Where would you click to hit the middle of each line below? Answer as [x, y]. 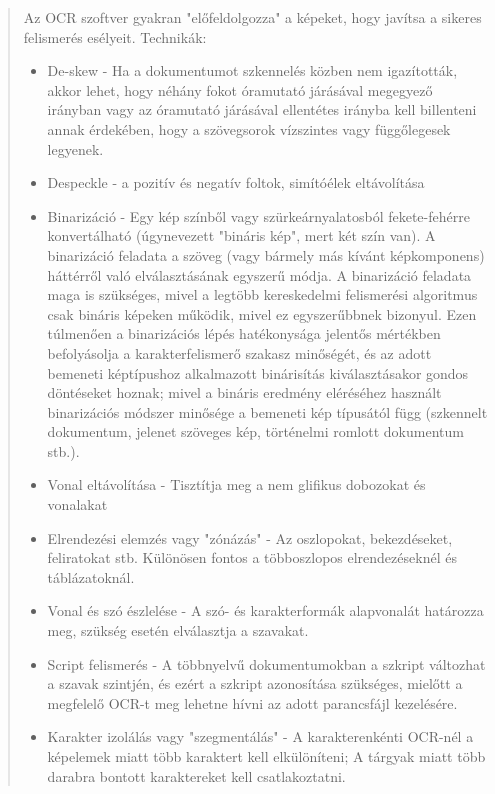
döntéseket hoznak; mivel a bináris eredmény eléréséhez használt [244, 392]
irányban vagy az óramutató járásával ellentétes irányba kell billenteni [262, 109]
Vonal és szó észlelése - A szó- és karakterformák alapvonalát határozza [265, 610]
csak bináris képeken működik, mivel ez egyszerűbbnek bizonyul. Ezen [262, 313]
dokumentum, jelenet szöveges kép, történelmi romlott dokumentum [255, 431]
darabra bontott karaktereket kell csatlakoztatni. [196, 775]
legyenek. [75, 148]
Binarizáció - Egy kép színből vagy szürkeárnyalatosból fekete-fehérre [258, 215]
